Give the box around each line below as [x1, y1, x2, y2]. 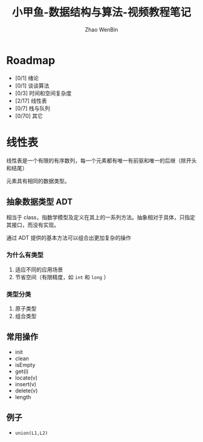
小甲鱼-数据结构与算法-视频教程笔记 [11, 5, 192, 19]
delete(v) [14, 387, 38, 394]
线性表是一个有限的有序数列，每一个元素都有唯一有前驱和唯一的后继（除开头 [6, 157, 197, 164]
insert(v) [14, 380, 37, 388]
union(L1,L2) [14, 430, 48, 436]
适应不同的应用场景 [14, 266, 63, 273]
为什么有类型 [6, 251, 44, 259]
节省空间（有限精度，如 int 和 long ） [14, 273, 109, 280]
